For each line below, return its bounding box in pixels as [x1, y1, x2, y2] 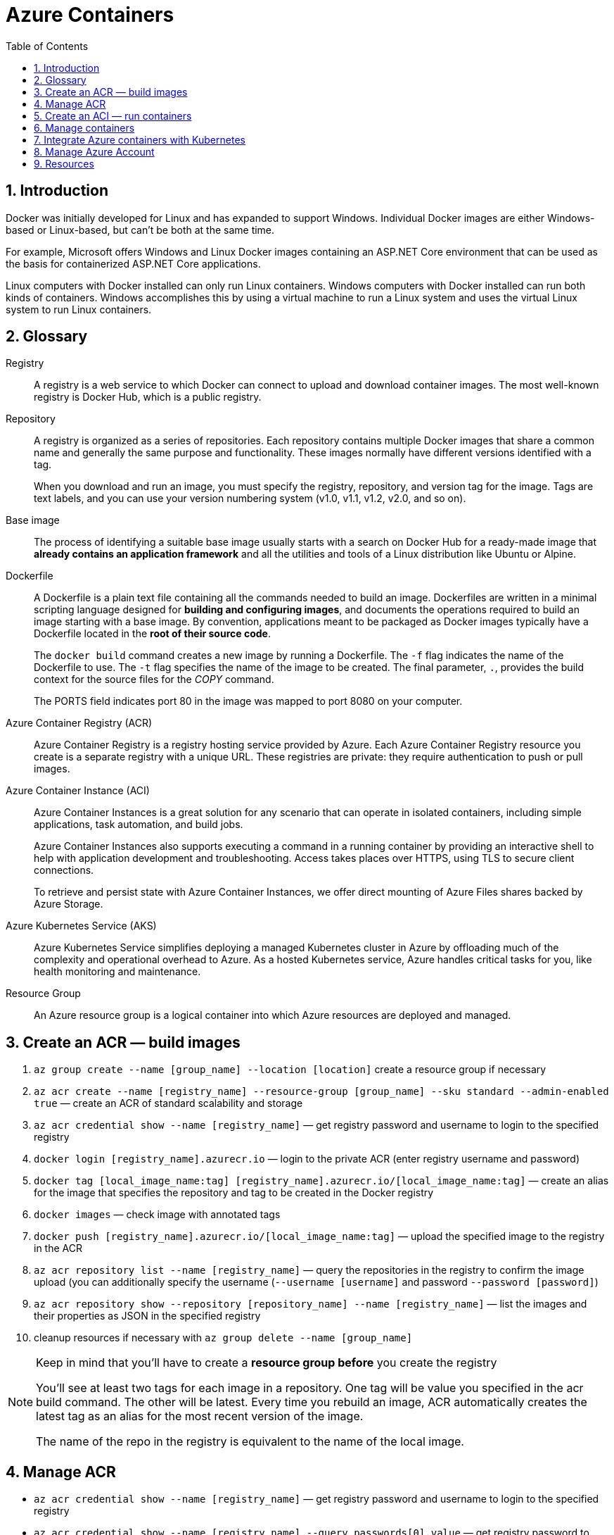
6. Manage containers [34, 121, 135, 134]
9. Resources [34, 157, 94, 170]
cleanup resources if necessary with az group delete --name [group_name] [34, 1332, 413, 1344]
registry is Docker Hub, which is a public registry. [34, 391, 262, 403]
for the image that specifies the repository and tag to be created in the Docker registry [34, 1186, 434, 1199]
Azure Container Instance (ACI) [6, 784, 150, 797]
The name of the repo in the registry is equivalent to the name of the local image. [36, 1434, 464, 1449]
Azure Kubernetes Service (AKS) [6, 920, 157, 932]
